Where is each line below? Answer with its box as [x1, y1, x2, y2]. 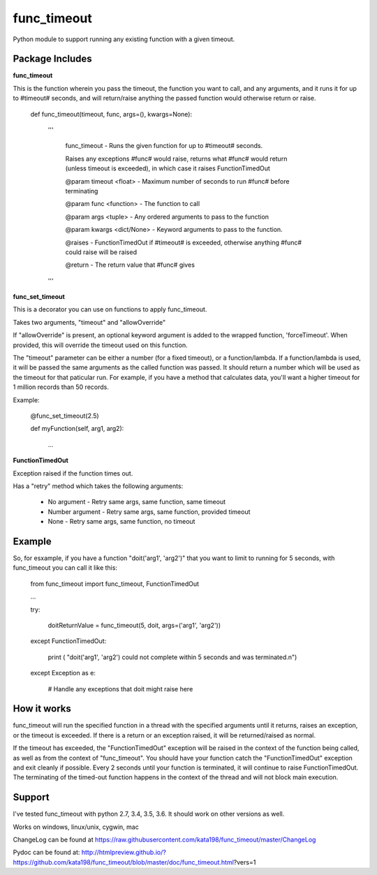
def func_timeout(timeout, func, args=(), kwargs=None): [30, 110, 193, 118]
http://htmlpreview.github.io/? [81, 848, 167, 857]
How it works [13, 703, 71, 715]
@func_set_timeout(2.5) [30, 412, 99, 420]
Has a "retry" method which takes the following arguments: [13, 482, 184, 490]
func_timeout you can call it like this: [13, 564, 118, 572]
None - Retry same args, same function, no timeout [47, 517, 195, 526]
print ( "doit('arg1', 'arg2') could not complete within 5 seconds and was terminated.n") [47, 653, 297, 661]
